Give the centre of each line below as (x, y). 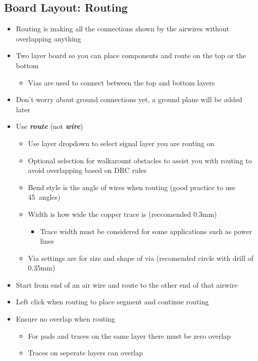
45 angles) (44, 197)
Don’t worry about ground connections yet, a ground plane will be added (129, 99)
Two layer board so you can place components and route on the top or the (131, 55)
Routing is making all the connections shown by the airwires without (122, 29)
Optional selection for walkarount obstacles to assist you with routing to (140, 160)
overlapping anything (48, 38)
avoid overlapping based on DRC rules (87, 170)
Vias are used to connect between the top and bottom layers (121, 82)
